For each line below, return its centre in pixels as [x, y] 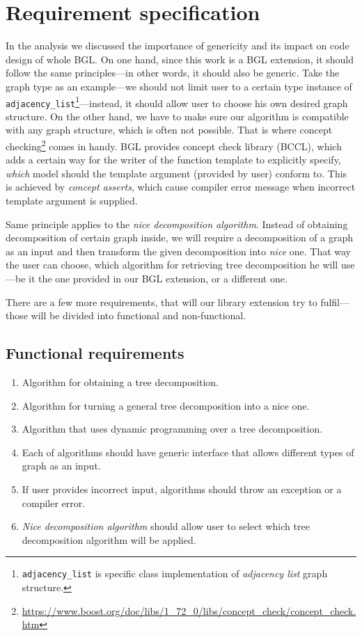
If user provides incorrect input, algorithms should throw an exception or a [182, 489]
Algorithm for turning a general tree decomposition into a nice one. [166, 405]
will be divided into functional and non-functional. [139, 315]
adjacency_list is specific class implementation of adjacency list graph [175, 573]
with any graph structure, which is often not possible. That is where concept [169, 130]
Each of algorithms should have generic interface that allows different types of [188, 452]
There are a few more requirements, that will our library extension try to [162, 302]
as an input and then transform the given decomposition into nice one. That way [179, 251]
